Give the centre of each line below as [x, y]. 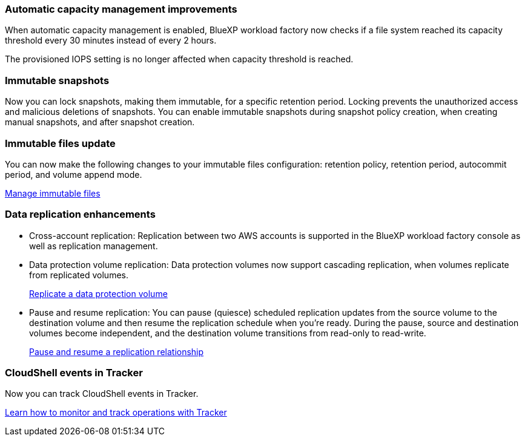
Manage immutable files [53, 193]
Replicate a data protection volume [98, 293]
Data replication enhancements [80, 214]
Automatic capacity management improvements [121, 9]
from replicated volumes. [79, 275]
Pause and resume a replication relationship [117, 351]
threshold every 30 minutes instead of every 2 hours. [111, 41]
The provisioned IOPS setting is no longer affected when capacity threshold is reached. [179, 59]
